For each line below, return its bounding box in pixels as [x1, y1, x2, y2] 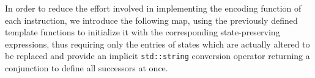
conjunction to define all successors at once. [5, 62, 168, 74]
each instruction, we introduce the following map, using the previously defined [5, 13, 298, 26]
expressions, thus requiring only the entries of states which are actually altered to [5, 37, 310, 50]
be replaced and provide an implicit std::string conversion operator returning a [5, 49, 310, 62]
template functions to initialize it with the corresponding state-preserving [5, 26, 280, 38]
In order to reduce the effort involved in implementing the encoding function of [5, 2, 302, 14]
